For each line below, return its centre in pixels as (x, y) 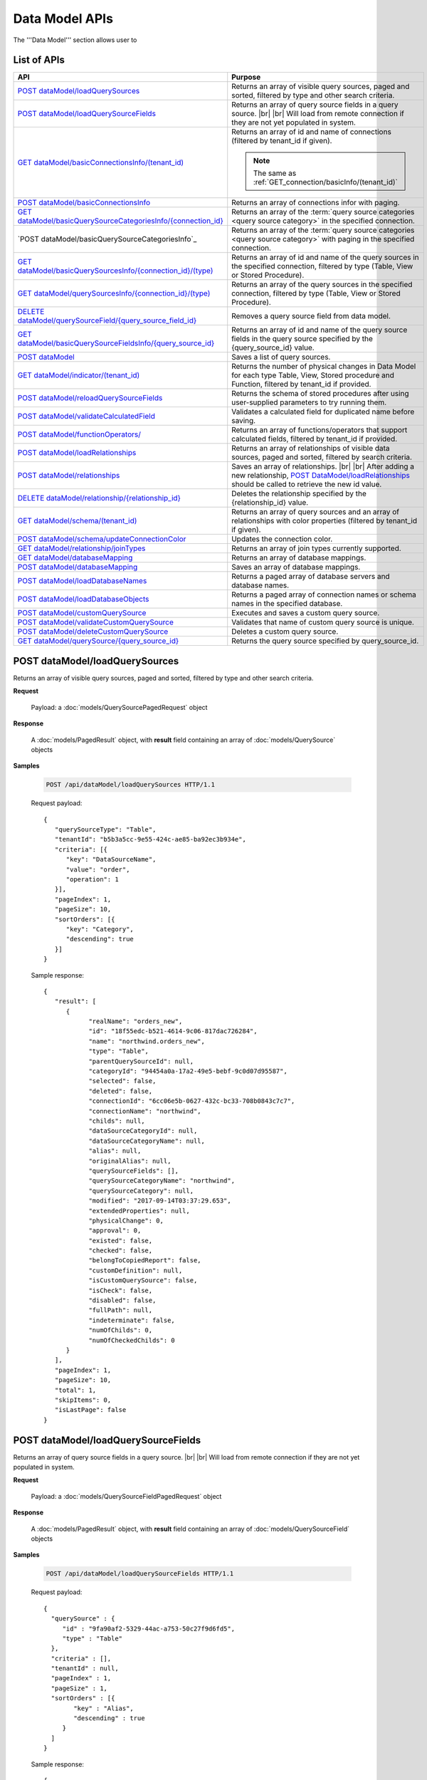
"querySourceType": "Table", (105, 830)
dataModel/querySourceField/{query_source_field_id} (107, 320)
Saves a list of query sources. (281, 357)
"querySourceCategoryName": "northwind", (162, 1181)
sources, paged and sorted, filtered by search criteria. (322, 457)
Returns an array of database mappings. (299, 557)
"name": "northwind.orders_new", (147, 1041)
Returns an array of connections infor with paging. (316, 203)
